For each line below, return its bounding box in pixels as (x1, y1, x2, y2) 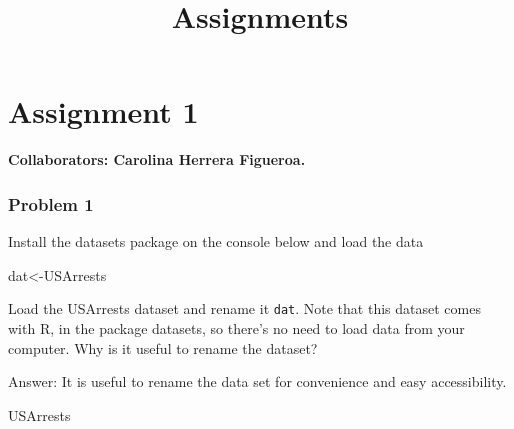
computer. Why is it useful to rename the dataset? (8, 337, 318, 358)
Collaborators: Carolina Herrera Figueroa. (8, 149, 306, 170)
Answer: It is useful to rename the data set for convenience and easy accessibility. (8, 371, 507, 392)
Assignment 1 (8, 91, 199, 132)
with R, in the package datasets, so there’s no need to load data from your (8, 317, 465, 338)
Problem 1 (8, 191, 94, 216)
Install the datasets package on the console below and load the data (8, 231, 424, 252)
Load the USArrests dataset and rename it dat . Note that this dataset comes (8, 298, 481, 319)
